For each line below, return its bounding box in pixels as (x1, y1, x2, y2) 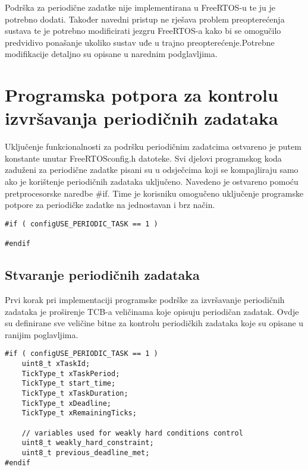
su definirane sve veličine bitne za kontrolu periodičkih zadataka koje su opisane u (5, 317, 304, 329)
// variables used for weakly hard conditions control (21, 428, 243, 437)
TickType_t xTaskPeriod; (21, 369, 120, 378)
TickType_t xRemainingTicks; (21, 409, 137, 418)
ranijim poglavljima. (5, 328, 78, 340)
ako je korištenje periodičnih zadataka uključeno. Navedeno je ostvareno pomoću (5, 175, 298, 188)
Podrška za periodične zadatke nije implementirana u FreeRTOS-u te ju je (5, 1, 276, 13)
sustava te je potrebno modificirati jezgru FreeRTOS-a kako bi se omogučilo (5, 24, 281, 37)
